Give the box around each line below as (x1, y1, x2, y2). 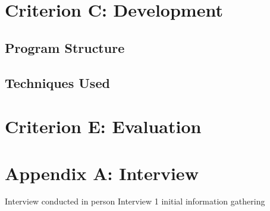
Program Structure (5, 38, 125, 56)
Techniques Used (5, 73, 110, 92)
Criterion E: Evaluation (5, 114, 202, 138)
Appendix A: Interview (5, 160, 199, 185)
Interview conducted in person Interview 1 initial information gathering (5, 195, 265, 207)
